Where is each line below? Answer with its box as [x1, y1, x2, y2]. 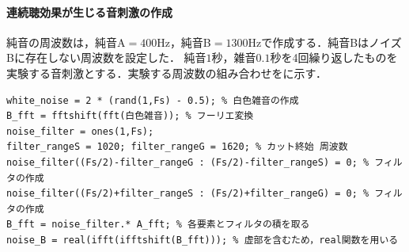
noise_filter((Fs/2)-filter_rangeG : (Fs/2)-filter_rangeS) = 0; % [6, 156, 369, 168]
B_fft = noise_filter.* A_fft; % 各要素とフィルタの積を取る [6, 219, 310, 231]
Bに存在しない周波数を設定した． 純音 [6, 49, 206, 66]
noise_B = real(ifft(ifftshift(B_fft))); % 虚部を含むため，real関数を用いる [6, 234, 399, 246]
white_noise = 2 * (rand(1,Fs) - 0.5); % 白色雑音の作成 [6, 94, 299, 106]
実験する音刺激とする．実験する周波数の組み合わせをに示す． [6, 64, 328, 81]
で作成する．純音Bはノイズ [261, 33, 402, 50]
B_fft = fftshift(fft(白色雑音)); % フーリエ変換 [6, 110, 254, 122]
